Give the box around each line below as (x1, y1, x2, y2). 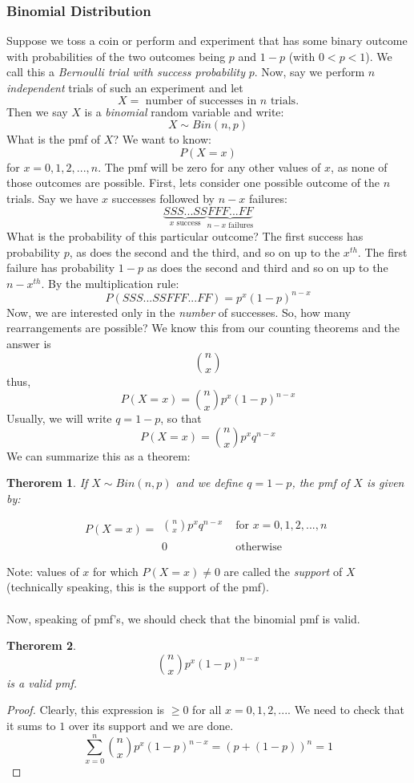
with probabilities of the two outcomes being (6, 47, 226, 64)
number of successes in (145, 95, 257, 107)
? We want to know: (113, 131, 211, 148)
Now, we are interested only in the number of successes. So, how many (6, 303, 351, 320)
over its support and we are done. (68, 716, 234, 733)
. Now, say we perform (254, 63, 365, 80)
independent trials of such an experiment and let (6, 79, 243, 95)
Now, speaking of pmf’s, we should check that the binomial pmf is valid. (6, 610, 360, 627)
